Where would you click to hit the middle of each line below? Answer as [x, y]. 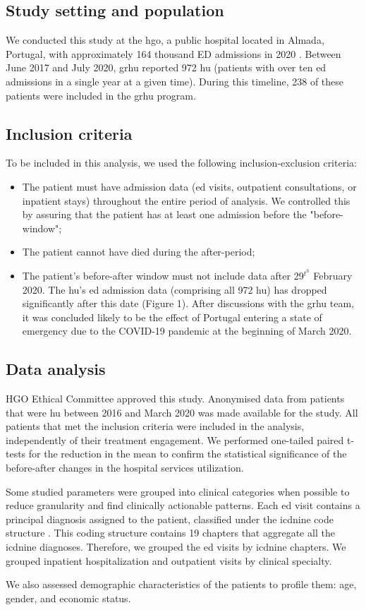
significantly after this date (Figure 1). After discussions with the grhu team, [188, 303]
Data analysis [56, 369]
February [333, 275]
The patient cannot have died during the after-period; [139, 252]
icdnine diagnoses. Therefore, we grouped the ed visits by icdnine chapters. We [176, 547]
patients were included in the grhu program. [101, 95]
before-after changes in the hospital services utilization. [125, 468]
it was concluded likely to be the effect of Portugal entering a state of [172, 317]
